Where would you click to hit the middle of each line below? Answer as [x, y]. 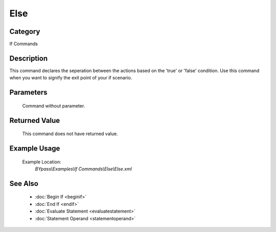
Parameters [28, 92]
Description [29, 58]
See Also [24, 184]
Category [25, 31]
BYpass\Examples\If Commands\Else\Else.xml [84, 168]
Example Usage [35, 148]
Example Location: [42, 162]
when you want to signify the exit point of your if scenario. [71, 78]
